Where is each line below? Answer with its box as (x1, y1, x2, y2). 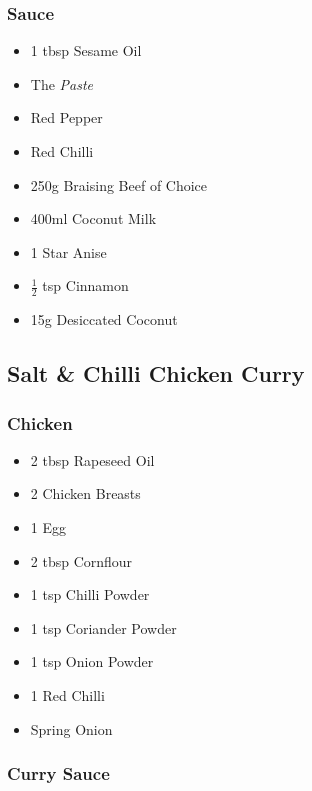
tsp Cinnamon (42, 275, 129, 296)
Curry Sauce (7, 761, 110, 786)
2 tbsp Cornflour (30, 550, 133, 571)
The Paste (30, 73, 94, 94)
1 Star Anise (30, 241, 107, 262)
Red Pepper (30, 107, 103, 128)
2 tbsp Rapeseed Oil (30, 449, 155, 470)
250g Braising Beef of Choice (30, 174, 208, 195)
